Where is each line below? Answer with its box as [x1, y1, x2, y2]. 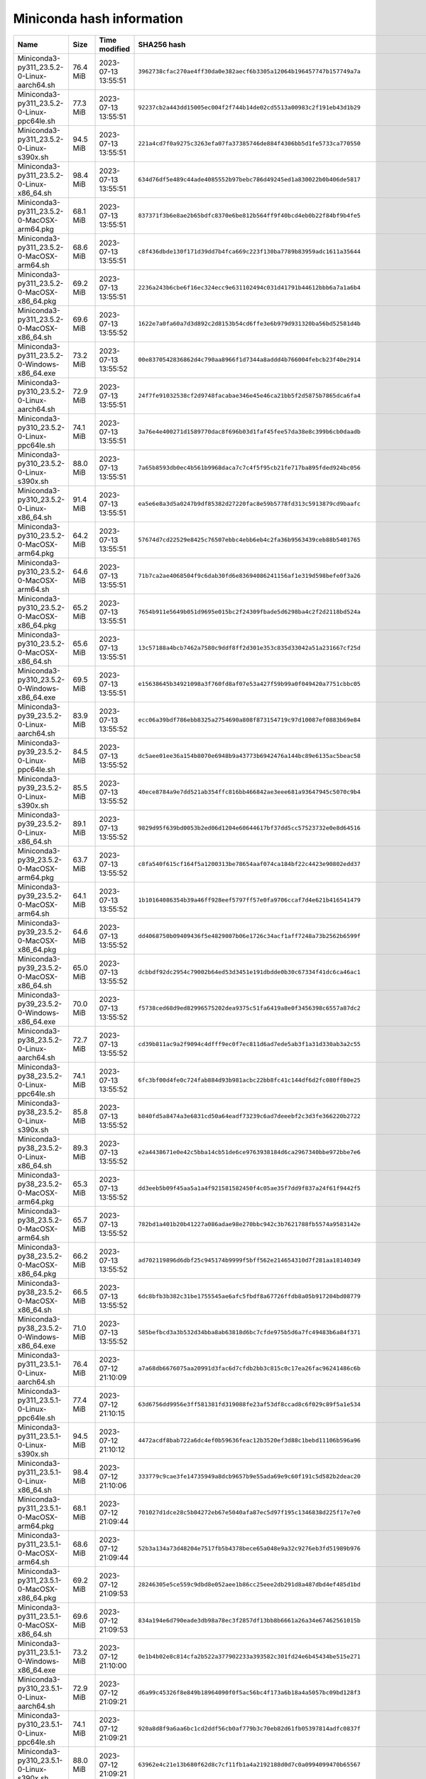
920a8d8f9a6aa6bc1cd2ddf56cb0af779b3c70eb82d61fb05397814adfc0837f [138, 1725, 361, 1733]
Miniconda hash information [13, 11, 184, 26]
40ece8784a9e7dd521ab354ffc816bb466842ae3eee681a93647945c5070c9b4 [138, 788, 361, 796]
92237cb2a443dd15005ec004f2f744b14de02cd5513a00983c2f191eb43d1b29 [138, 104, 361, 112]
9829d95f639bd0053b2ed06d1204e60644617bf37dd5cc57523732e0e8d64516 [138, 824, 361, 832]
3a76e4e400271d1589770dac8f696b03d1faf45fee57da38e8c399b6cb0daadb [138, 428, 361, 435]
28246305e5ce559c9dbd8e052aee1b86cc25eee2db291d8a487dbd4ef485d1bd [138, 1580, 361, 1588]
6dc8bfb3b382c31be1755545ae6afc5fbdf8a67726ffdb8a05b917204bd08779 [138, 1292, 361, 1300]
